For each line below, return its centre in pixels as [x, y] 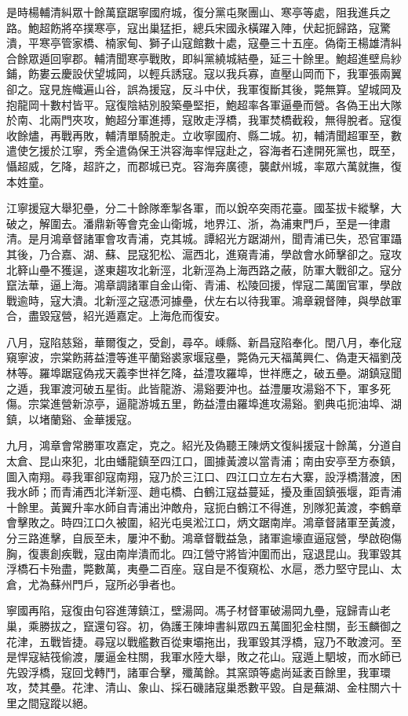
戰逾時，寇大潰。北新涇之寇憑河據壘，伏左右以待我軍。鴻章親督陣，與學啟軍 [204, 300]
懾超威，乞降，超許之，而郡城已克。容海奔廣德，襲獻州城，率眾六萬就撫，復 [204, 165]
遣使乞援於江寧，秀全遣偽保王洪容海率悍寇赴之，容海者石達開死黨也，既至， [204, 151]
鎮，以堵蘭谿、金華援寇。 [72, 419]
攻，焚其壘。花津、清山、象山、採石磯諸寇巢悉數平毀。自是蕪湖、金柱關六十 [204, 687]
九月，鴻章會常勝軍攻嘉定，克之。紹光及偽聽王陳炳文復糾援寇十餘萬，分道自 [204, 445]
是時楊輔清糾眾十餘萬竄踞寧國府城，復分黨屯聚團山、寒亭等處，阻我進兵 [193, 12]
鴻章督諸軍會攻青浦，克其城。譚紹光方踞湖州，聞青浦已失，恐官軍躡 [226, 239]
